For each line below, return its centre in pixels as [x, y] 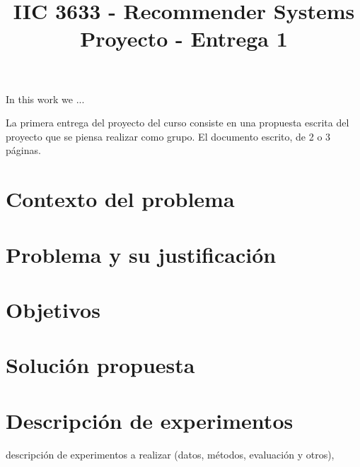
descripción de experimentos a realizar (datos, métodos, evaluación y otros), [170, 454]
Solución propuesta [100, 365]
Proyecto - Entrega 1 [184, 39]
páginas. [23, 150]
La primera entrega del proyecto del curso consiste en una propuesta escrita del [178, 123]
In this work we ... [45, 99]
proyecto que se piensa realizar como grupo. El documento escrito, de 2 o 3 [168, 136]
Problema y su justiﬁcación [141, 254]
